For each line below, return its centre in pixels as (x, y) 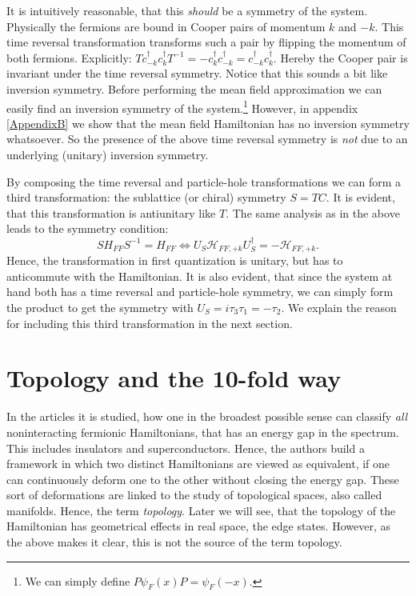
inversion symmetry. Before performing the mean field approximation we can (194, 88)
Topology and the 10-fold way (174, 378)
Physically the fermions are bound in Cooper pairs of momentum (166, 26)
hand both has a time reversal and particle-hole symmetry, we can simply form (200, 292)
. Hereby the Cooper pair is (340, 57)
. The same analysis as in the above (313, 212)
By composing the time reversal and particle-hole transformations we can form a (204, 181)
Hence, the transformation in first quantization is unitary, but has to (175, 260)
